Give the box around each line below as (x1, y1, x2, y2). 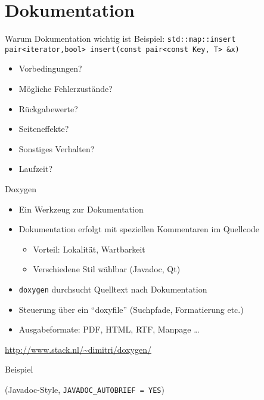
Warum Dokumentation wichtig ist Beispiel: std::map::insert (5, 32, 236, 45)
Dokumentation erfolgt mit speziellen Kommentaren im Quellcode (18, 223, 260, 235)
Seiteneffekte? (18, 122, 69, 135)
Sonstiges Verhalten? (18, 142, 95, 155)
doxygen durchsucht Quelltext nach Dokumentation (18, 282, 207, 295)
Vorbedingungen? (18, 62, 82, 75)
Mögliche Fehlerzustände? (18, 82, 113, 95)
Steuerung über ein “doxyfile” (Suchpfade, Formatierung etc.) (18, 303, 244, 315)
